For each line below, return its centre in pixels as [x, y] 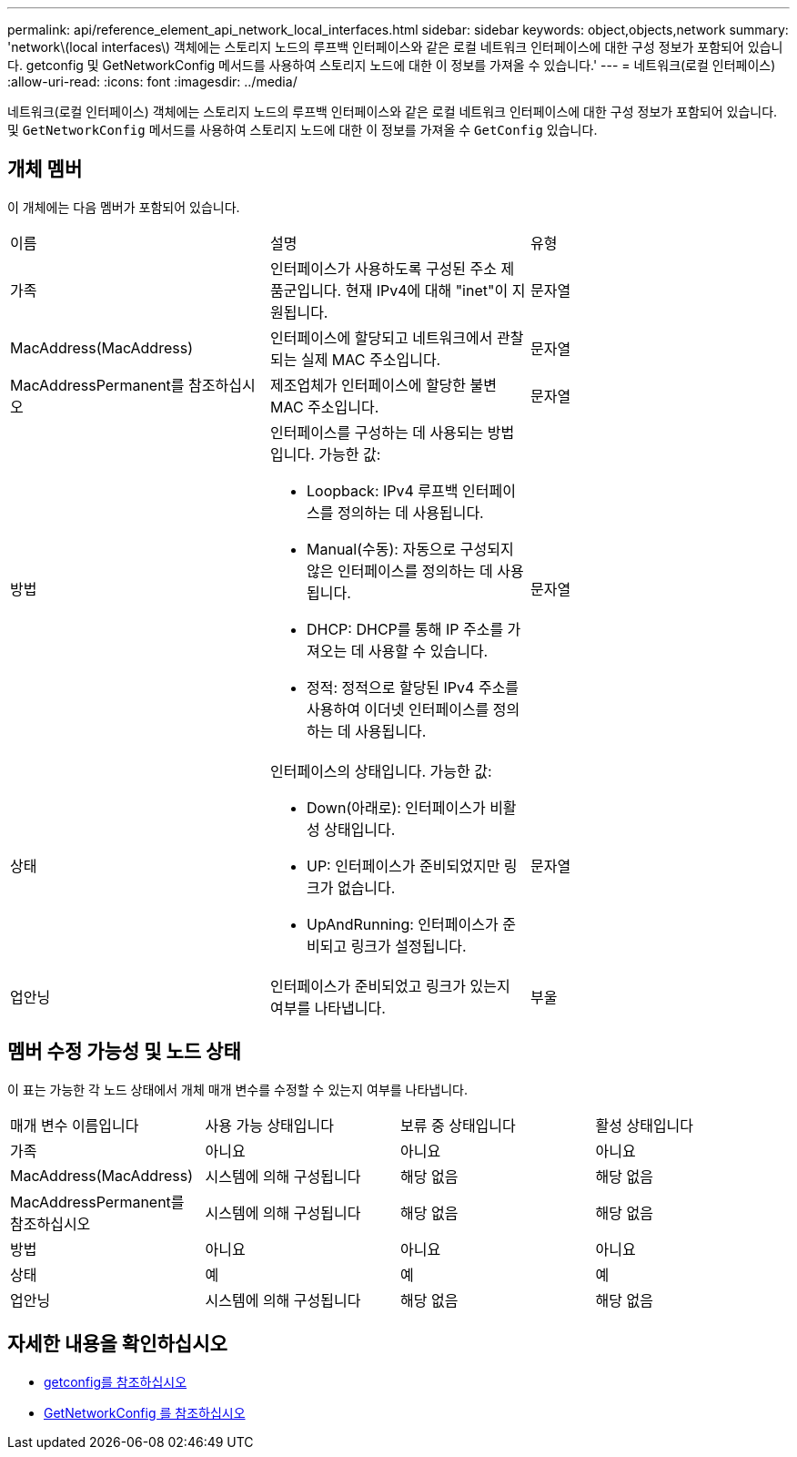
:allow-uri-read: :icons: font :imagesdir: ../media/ [152, 82]
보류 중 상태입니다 [458, 1125]
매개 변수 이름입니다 [75, 1125]
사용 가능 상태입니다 [269, 1125]
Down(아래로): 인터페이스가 [396, 807]
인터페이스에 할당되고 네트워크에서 [381, 337]
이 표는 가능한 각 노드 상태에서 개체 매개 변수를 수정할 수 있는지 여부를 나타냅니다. [238, 1089]
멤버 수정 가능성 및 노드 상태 [124, 1052]
